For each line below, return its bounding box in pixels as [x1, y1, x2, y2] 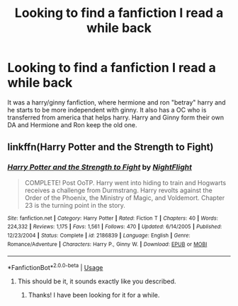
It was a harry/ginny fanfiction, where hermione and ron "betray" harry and [7, 98, 226, 107]
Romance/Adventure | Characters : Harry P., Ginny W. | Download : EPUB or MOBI [7, 240, 208, 248]
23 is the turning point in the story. [24, 201, 126, 209]
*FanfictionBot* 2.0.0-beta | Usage [7, 262, 103, 271]
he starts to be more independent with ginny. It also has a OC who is [7, 105, 207, 114]
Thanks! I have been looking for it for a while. [28, 290, 160, 299]
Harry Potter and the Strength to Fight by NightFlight [7, 163, 193, 172]
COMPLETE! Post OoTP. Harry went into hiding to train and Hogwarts [24, 178, 227, 187]
